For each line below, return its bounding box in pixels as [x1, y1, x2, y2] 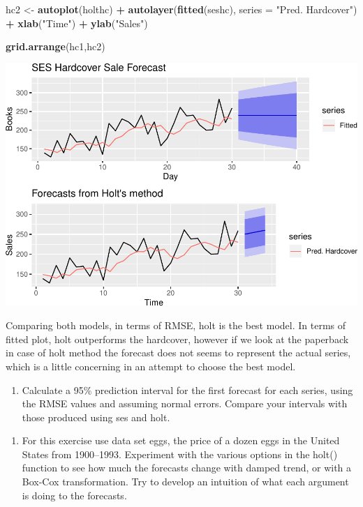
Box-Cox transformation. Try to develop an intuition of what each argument [22, 474, 349, 489]
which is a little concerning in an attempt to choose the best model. [6, 358, 296, 373]
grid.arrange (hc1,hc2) [6, 39, 105, 54]
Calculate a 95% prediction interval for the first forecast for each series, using [22, 382, 353, 397]
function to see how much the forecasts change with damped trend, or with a [22, 460, 352, 475]
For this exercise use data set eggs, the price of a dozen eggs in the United [22, 433, 340, 448]
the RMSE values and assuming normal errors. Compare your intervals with [22, 396, 348, 411]
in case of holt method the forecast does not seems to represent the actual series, [6, 345, 351, 360]
